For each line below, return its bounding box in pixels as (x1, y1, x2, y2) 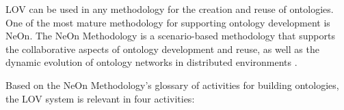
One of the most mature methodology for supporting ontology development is (5, 15, 330, 29)
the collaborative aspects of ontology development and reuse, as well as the (5, 41, 319, 56)
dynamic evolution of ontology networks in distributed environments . (5, 55, 297, 69)
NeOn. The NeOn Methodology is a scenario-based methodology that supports (5, 29, 335, 43)
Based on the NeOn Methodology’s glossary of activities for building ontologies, (5, 77, 339, 92)
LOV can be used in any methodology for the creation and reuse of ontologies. (5, 2, 334, 16)
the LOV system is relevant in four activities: (5, 91, 195, 105)
